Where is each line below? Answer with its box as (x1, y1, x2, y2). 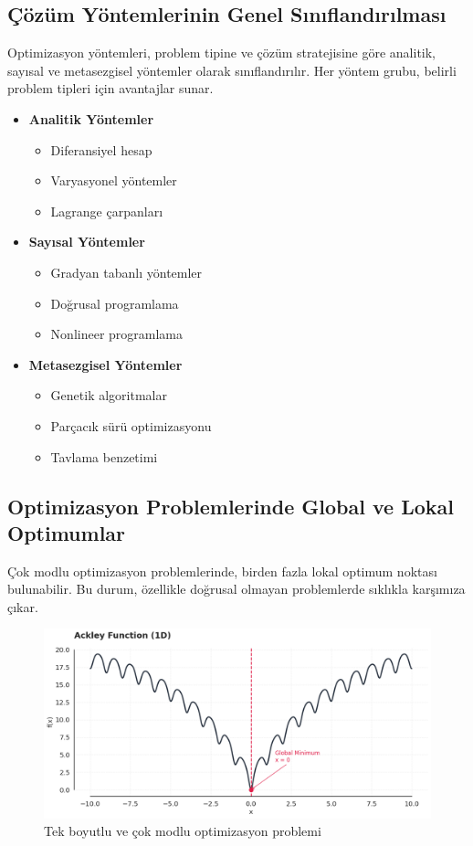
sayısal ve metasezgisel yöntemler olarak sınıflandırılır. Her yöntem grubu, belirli (7, 60, 457, 79)
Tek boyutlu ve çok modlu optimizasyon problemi (44, 821, 321, 841)
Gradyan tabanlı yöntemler (50, 262, 203, 281)
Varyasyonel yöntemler (50, 171, 177, 190)
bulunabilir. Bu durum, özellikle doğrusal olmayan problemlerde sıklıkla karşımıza (7, 579, 466, 598)
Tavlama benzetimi (50, 447, 158, 466)
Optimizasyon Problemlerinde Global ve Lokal (7, 492, 454, 520)
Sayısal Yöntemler (28, 232, 145, 251)
